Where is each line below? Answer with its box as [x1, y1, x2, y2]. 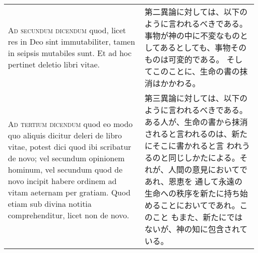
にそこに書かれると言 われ [144, 140, 242, 151]
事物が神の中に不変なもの [144, 30, 240, 41]
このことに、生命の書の [152, 65, 240, 77]
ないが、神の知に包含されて [144, 223, 248, 235]
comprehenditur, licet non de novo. [8, 209, 129, 221]
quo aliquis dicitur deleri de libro [8, 129, 122, 141]
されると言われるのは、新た [144, 128, 248, 139]
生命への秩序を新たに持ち [144, 188, 240, 199]
